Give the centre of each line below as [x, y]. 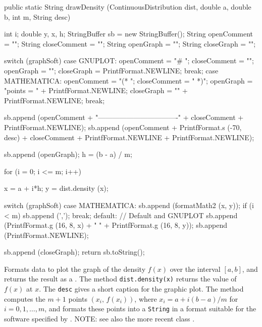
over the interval [195, 269]
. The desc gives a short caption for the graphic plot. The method [141, 289]
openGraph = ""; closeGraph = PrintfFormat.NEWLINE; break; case [111, 70]
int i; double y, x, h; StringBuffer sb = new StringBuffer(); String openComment [129, 34]
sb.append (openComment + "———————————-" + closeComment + [124, 117]
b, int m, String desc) [37, 16]
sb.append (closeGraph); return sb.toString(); [74, 252]
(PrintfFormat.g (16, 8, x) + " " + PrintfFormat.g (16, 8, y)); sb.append [116, 225]
